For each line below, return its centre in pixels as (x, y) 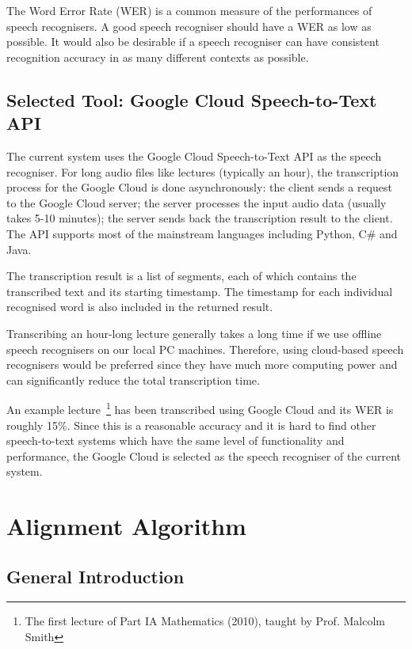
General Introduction (95, 576)
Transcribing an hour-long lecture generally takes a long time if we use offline (194, 333)
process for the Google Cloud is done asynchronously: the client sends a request (199, 187)
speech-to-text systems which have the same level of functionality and (175, 440)
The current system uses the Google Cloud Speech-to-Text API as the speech (194, 156)
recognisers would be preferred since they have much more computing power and (202, 364)
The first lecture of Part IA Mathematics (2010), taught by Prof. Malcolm (205, 621)
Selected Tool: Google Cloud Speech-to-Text (192, 99)
